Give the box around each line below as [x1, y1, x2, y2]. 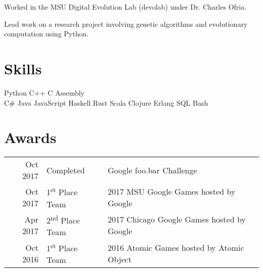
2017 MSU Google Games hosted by [107, 185, 236, 197]
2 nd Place [47, 212, 80, 226]
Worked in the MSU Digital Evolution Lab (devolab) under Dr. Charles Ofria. [4, 2, 247, 12]
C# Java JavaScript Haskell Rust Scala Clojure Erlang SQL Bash [4, 97, 208, 108]
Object [107, 253, 132, 265]
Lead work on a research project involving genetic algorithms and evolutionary [4, 18, 248, 29]
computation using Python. [4, 28, 89, 39]
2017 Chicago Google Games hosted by [107, 213, 246, 225]
